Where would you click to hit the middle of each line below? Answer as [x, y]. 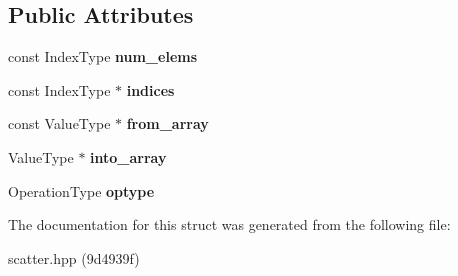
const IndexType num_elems [103, 56]
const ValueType [59, 123]
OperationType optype [81, 190]
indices [150, 89]
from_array [167, 123]
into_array [128, 156]
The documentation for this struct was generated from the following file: [229, 224]
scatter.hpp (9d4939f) [74, 257]
